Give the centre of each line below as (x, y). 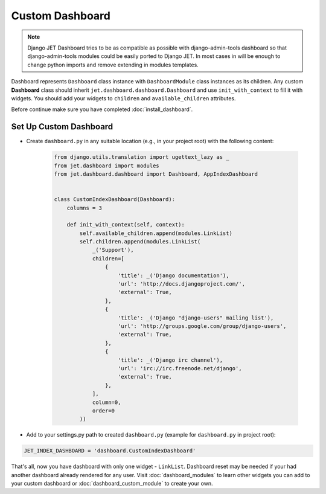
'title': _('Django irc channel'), (171, 360)
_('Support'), (113, 250)
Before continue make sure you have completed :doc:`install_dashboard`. (102, 109)
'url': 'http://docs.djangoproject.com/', (182, 284)
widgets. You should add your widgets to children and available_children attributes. (123, 98)
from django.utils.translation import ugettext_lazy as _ (142, 157)
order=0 (103, 410)
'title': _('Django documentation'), (174, 275)
